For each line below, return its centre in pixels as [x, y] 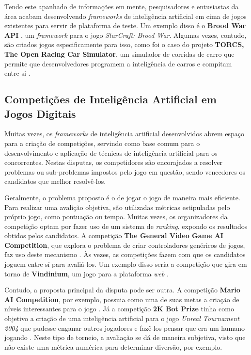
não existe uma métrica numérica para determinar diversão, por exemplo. [113, 347]
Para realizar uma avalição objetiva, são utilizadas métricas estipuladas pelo [117, 207]
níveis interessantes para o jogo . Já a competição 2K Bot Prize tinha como [119, 309]
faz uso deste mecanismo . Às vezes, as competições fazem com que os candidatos [125, 254]
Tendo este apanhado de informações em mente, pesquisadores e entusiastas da [122, 6]
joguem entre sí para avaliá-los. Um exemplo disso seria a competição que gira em [126, 264]
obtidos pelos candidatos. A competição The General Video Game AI [114, 235]
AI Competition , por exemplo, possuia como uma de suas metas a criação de [122, 299]
